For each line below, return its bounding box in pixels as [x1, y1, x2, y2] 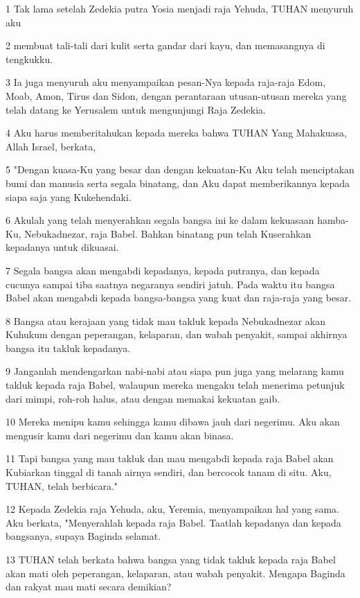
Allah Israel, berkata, [6, 139, 96, 153]
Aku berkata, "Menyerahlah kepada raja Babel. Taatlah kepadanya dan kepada [6, 515, 341, 529]
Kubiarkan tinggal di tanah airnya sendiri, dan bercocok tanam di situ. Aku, [6, 465, 332, 480]
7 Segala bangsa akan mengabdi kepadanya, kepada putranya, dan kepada [6, 263, 320, 277]
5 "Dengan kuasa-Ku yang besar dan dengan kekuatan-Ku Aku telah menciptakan [6, 162, 354, 177]
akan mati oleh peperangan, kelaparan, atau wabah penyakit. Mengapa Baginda [6, 565, 345, 580]
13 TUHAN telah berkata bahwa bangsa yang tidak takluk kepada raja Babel [6, 552, 336, 566]
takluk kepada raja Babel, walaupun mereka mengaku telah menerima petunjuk [6, 378, 345, 392]
